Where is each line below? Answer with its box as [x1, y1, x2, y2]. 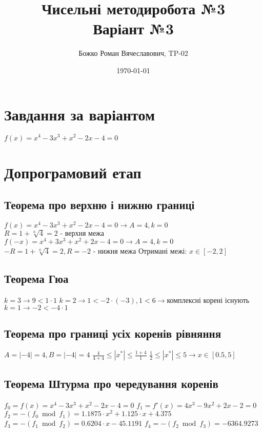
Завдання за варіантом [4, 104, 155, 125]
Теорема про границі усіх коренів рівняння [4, 325, 221, 341]
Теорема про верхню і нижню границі [4, 197, 195, 213]
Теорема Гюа [4, 270, 69, 286]
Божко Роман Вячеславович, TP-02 [78, 48, 188, 58]
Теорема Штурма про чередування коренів [4, 375, 218, 391]
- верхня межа [60, 230, 104, 237]
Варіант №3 [93, 18, 174, 39]
